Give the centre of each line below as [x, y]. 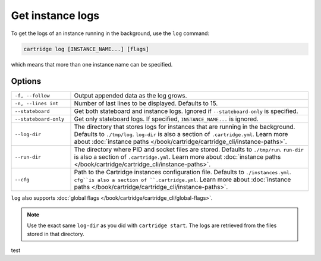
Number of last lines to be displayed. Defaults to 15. [146, 103]
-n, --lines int [37, 103]
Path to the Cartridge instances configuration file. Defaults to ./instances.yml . [182, 172]
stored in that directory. [56, 234]
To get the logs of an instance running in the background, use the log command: [110, 33]
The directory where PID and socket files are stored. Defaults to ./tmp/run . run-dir [189, 150]
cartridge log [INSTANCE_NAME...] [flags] [86, 49]
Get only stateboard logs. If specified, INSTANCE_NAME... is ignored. [166, 119]
